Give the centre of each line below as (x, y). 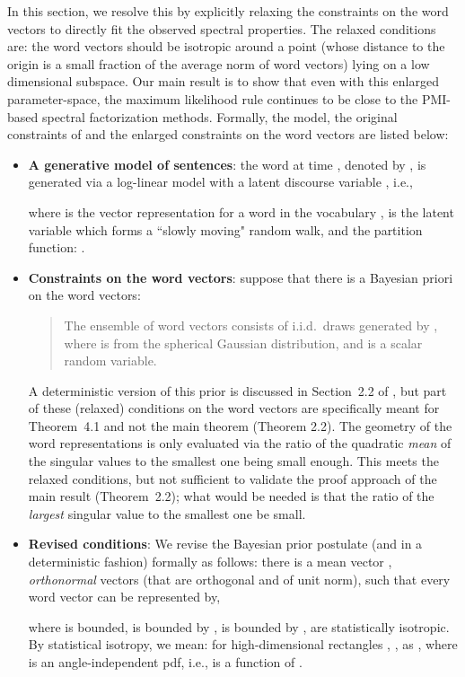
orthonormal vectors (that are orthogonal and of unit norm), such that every (239, 579)
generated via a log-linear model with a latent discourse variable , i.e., (220, 182)
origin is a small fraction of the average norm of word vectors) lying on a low (219, 63)
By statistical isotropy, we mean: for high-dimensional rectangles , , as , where (243, 644)
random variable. (110, 360)
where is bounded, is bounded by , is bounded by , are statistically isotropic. (239, 626)
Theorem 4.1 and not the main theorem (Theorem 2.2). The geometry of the (240, 425)
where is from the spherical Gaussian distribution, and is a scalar (243, 343)
